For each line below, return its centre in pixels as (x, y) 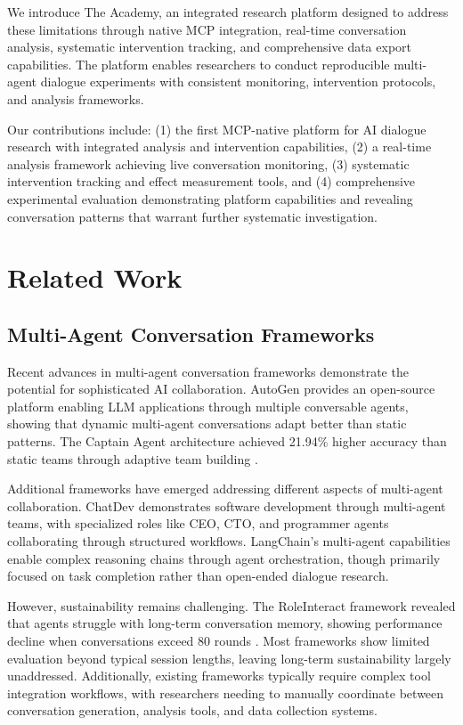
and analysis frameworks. (76, 98)
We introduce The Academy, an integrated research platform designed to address (228, 12)
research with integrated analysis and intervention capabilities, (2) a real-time (219, 147)
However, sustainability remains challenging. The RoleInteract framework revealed (231, 605)
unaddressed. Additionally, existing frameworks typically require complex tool (219, 676)
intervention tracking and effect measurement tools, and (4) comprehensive (211, 181)
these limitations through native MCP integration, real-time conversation (207, 29)
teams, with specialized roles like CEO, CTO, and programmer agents (198, 523)
